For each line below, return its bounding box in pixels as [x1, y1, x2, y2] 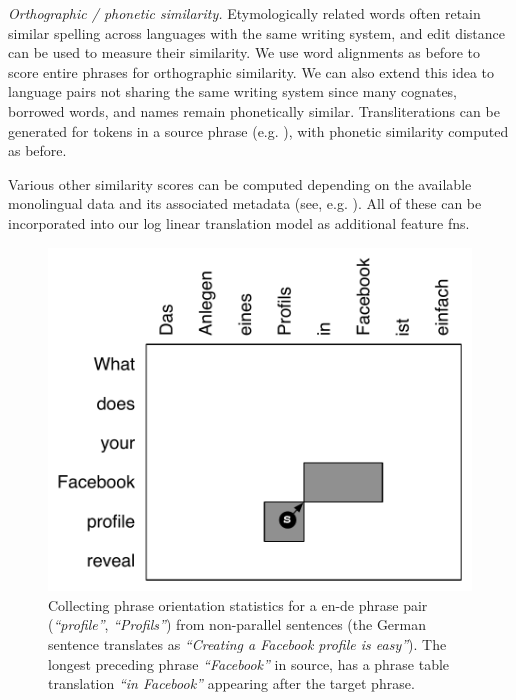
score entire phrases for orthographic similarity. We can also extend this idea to [8, 61, 495, 82]
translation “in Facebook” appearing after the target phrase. [48, 673, 415, 694]
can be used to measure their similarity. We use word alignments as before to [8, 42, 480, 63]
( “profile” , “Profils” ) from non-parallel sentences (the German [48, 614, 427, 635]
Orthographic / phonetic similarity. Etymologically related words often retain [8, 3, 481, 23]
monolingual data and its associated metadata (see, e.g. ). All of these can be [8, 193, 482, 214]
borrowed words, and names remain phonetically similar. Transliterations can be [8, 100, 500, 121]
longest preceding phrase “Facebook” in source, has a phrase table [48, 653, 450, 674]
